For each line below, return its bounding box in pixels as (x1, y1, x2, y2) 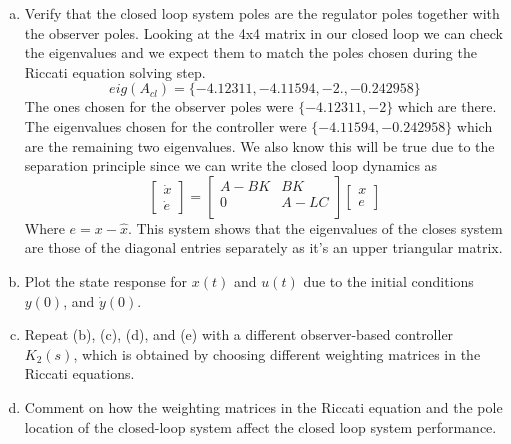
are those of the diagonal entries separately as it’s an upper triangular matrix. (24, 237, 503, 258)
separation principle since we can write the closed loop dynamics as (24, 155, 438, 176)
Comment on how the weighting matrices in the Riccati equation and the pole (24, 396, 503, 417)
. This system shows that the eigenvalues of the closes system (127, 217, 503, 238)
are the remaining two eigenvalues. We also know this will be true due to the (24, 135, 495, 156)
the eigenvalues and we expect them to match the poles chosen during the (24, 42, 477, 63)
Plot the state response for (24, 270, 188, 291)
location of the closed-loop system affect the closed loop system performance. (24, 416, 497, 437)
